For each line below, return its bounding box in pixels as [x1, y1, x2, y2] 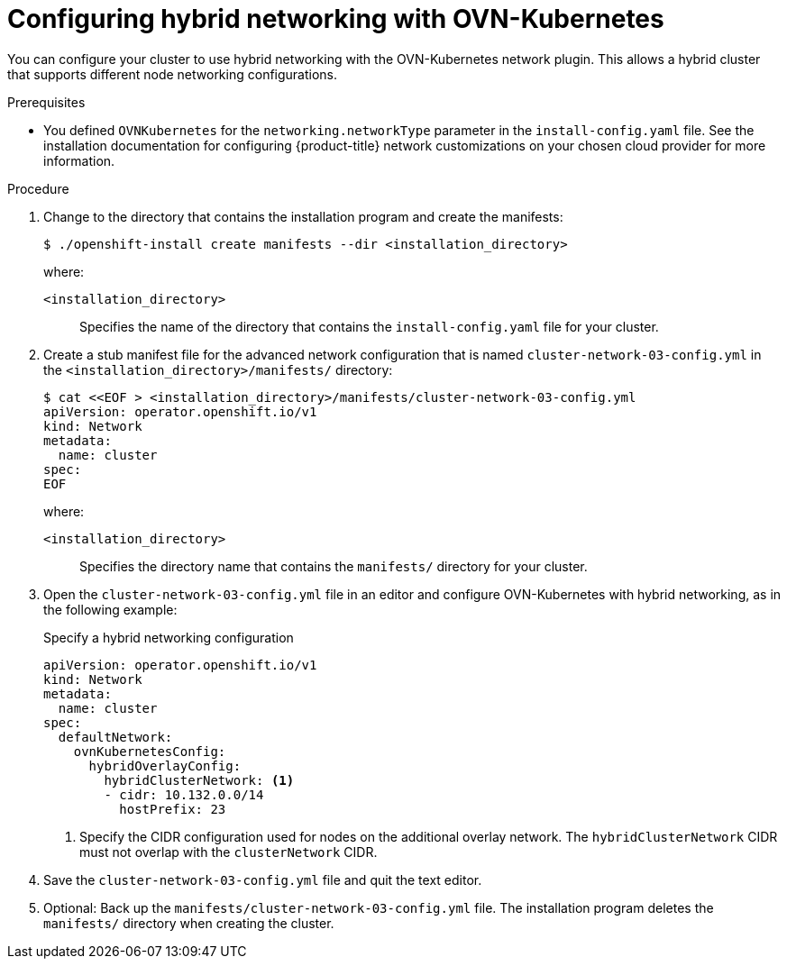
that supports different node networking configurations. [7, 66, 338, 82]
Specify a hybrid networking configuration [43, 629, 294, 645]
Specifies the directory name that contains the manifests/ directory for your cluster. [79, 558, 588, 574]
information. [43, 152, 115, 169]
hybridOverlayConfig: [88, 758, 242, 773]
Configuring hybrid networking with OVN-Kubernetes [7, 4, 664, 34]
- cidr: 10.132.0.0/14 [104, 787, 264, 802]
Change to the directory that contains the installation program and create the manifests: [43, 208, 563, 224]
